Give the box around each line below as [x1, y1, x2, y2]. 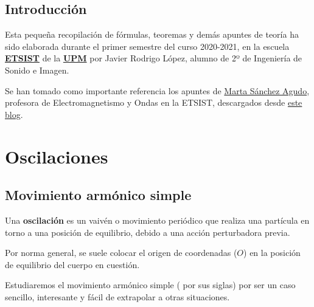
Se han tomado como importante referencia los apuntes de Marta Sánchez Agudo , [5, 84, 310, 97]
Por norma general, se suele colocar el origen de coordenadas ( [5, 246, 237, 259]
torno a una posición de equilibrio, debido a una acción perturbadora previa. [5, 226, 290, 238]
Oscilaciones [5, 143, 108, 168]
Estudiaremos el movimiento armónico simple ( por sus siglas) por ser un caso [5, 278, 296, 291]
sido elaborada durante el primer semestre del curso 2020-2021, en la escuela [5, 40, 290, 52]
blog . [5, 108, 23, 120]
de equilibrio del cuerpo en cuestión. [5, 258, 140, 271]
